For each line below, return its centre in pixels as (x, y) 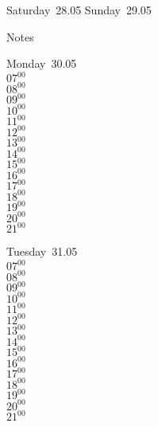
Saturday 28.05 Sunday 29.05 (79, 10)
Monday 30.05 (42, 63)
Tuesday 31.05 (42, 251)
